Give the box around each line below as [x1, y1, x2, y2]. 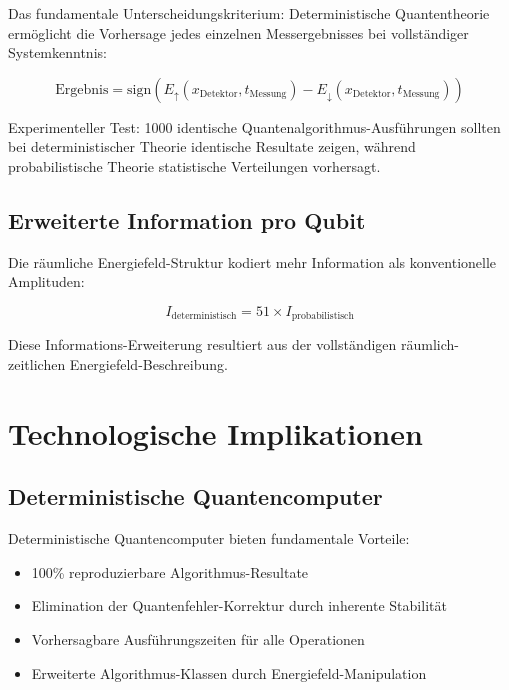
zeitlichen [8, 354, 66, 374]
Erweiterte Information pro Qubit [8, 204, 366, 235]
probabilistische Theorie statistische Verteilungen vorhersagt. [8, 155, 381, 176]
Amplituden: [8, 271, 85, 292]
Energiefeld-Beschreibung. [69, 354, 228, 374]
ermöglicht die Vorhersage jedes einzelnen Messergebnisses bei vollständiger [8, 22, 469, 43]
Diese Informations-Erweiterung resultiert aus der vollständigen [8, 334, 397, 355]
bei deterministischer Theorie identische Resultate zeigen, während [8, 136, 416, 157]
